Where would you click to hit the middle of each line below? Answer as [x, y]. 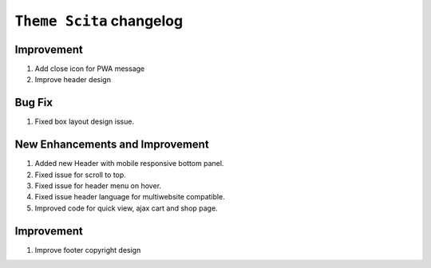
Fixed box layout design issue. [85, 122]
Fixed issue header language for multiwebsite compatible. [130, 197]
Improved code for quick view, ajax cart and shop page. [127, 208]
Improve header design [73, 80]
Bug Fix [34, 102]
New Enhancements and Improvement [112, 145]
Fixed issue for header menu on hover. [98, 186]
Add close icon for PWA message [90, 69]
